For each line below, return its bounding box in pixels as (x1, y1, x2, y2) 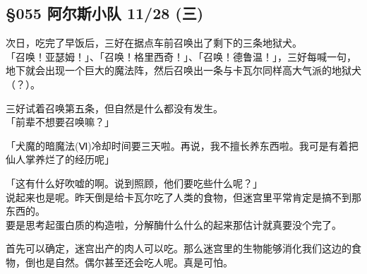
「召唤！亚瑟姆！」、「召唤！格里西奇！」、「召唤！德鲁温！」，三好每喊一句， (6, 49, 356, 64)
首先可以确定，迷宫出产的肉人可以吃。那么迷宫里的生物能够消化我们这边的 (6, 241, 351, 256)
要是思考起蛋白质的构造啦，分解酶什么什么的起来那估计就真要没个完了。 (6, 217, 342, 232)
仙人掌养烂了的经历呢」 (6, 152, 114, 167)
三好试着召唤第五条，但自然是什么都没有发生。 (6, 100, 223, 115)
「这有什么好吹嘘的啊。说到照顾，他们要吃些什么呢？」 (6, 175, 263, 190)
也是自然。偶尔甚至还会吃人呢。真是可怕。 (35, 254, 233, 269)
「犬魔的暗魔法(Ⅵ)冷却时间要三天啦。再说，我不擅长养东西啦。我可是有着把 (6, 138, 359, 153)
